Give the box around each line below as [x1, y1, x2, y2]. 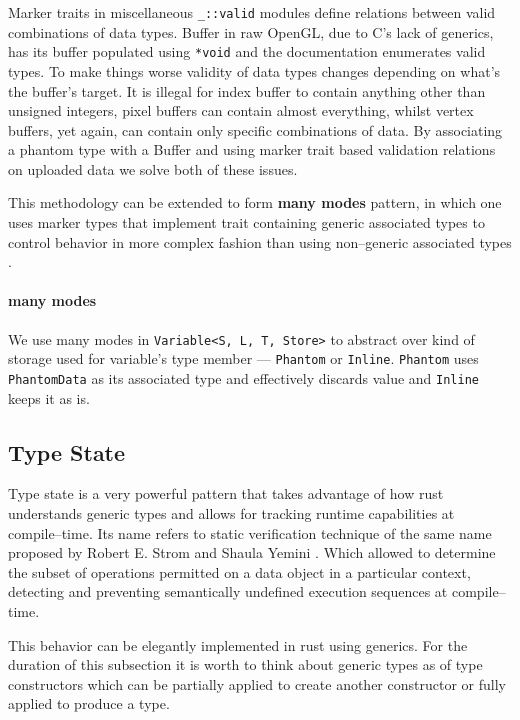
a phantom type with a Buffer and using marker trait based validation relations [8, 139, 496, 160]
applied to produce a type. [8, 693, 170, 714]
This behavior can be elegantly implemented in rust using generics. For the [8, 634, 468, 655]
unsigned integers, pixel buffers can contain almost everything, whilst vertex [8, 100, 474, 121]
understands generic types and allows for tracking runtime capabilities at [8, 503, 455, 523]
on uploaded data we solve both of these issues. [8, 158, 298, 179]
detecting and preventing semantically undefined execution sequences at [8, 581, 448, 602]
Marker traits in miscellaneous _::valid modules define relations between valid [8, 2, 496, 22]
